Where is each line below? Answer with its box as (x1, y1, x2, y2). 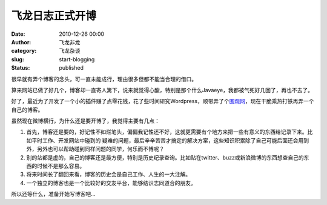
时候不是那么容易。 (36, 163, 85, 170)
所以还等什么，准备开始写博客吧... (11, 190, 96, 198)
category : (11, 47, 37, 55)
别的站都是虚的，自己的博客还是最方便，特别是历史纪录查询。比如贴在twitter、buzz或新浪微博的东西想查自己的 (26, 153, 304, 161)
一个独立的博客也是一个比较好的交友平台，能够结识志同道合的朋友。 (26, 179, 196, 186)
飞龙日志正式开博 (11, 9, 97, 22)
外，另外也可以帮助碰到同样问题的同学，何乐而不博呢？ (26, 146, 165, 153)
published (59, 64, 84, 72)
